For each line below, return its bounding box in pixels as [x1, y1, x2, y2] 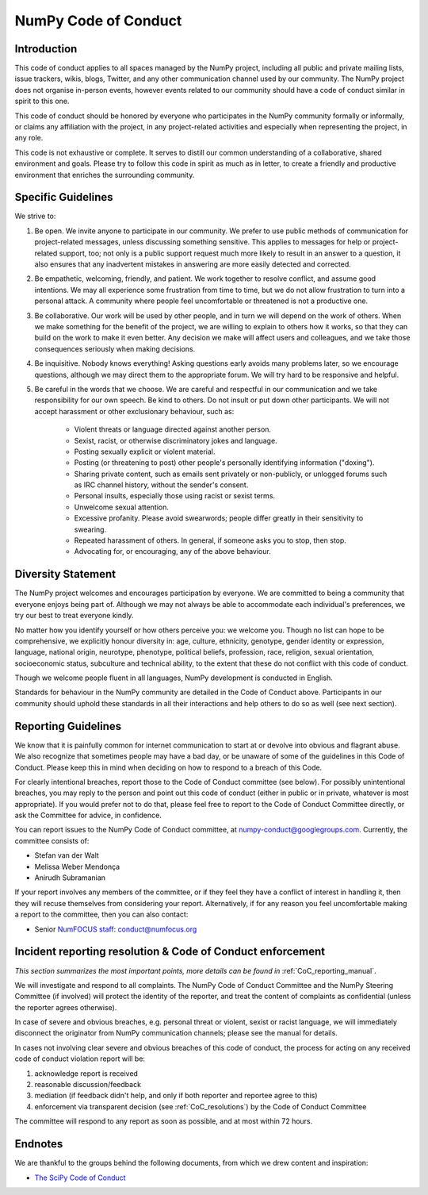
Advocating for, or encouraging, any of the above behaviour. [74, 547, 271, 556]
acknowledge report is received [34, 1068, 139, 1078]
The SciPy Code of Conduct [34, 1173, 126, 1182]
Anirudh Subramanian [34, 873, 106, 882]
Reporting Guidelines [14, 719, 122, 733]
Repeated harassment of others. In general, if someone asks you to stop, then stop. [74, 536, 346, 545]
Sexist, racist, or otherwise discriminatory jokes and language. [74, 436, 277, 445]
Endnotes [14, 1137, 63, 1151]
